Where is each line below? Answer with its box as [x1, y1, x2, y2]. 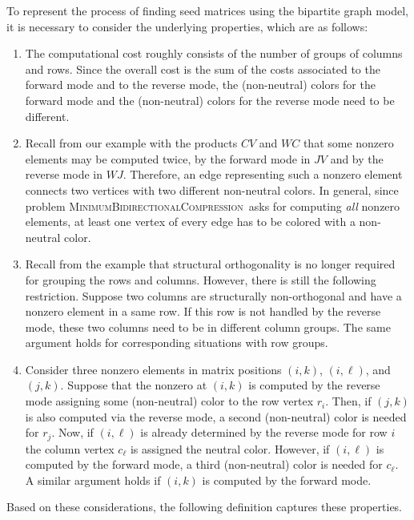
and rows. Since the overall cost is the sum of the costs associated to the [25, 60, 380, 77]
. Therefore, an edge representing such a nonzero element [123, 166, 403, 183]
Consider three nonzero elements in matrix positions [25, 361, 282, 377]
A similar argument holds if [25, 471, 161, 488]
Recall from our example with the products [25, 135, 238, 151]
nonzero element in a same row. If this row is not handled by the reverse [25, 303, 381, 320]
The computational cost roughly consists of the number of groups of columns [25, 45, 403, 62]
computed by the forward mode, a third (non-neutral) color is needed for [25, 456, 383, 473]
